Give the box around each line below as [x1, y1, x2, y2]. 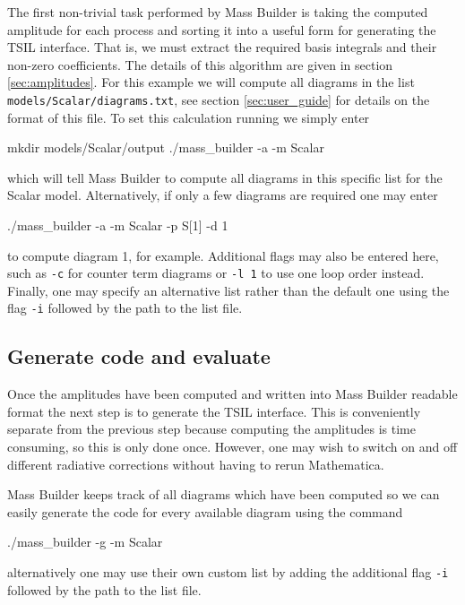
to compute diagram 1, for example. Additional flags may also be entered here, [7, 246, 439, 264]
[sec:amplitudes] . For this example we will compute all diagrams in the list [7, 73, 415, 91]
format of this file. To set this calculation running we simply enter [7, 108, 370, 126]
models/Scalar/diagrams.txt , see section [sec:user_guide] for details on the [7, 90, 430, 108]
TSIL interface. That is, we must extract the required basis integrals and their [7, 38, 437, 56]
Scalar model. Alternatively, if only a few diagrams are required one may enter [7, 186, 438, 204]
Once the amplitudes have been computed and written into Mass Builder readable [7, 385, 458, 403]
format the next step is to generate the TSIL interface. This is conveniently [7, 402, 421, 420]
